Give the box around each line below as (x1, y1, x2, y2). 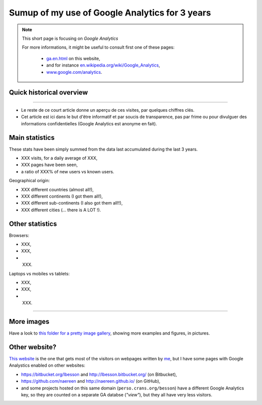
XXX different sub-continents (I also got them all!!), (21, 200, 123, 206)
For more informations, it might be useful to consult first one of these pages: (22, 44, 175, 51)
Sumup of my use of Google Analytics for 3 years (9, 7, 211, 18)
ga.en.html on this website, (46, 55, 100, 61)
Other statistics (9, 219, 57, 228)
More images (9, 317, 49, 325)
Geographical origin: (9, 178, 50, 184)
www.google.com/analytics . (46, 69, 102, 75)
